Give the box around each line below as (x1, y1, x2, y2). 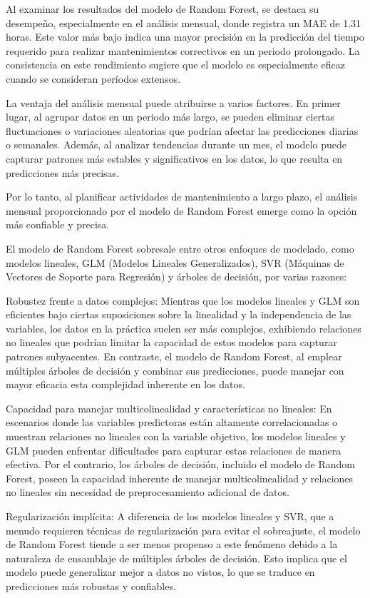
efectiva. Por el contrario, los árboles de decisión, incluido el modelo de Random (6, 457, 355, 472)
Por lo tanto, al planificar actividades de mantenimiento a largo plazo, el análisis (6, 189, 358, 204)
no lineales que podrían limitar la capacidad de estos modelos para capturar (6, 335, 337, 350)
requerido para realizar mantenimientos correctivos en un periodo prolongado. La (6, 43, 360, 58)
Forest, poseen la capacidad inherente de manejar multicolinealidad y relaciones (6, 470, 354, 485)
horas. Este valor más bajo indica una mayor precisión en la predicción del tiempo (6, 29, 364, 44)
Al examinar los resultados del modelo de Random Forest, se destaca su (6, 1, 319, 16)
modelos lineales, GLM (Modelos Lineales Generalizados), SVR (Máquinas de (6, 255, 344, 270)
